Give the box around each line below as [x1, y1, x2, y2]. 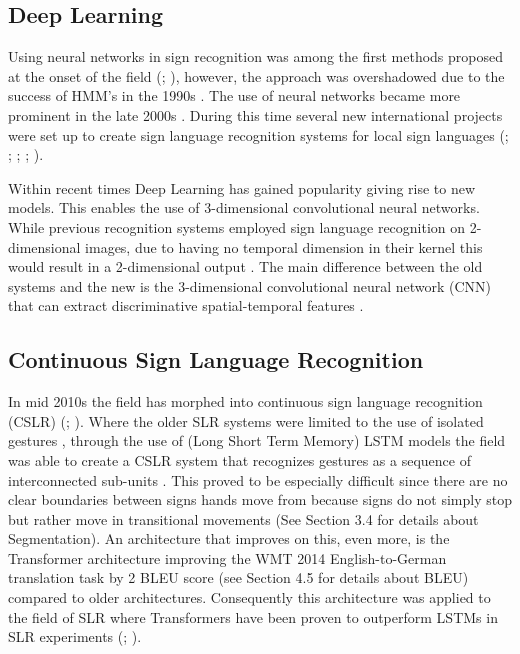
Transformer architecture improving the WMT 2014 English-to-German [8, 547, 447, 568]
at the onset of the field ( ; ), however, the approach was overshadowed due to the [8, 65, 505, 86]
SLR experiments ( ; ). [8, 626, 142, 647]
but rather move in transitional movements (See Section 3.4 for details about [8, 508, 479, 529]
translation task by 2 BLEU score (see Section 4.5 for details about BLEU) [8, 567, 469, 588]
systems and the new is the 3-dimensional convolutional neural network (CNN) [8, 275, 492, 296]
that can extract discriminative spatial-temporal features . [8, 295, 364, 316]
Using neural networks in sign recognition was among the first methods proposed [8, 46, 504, 67]
